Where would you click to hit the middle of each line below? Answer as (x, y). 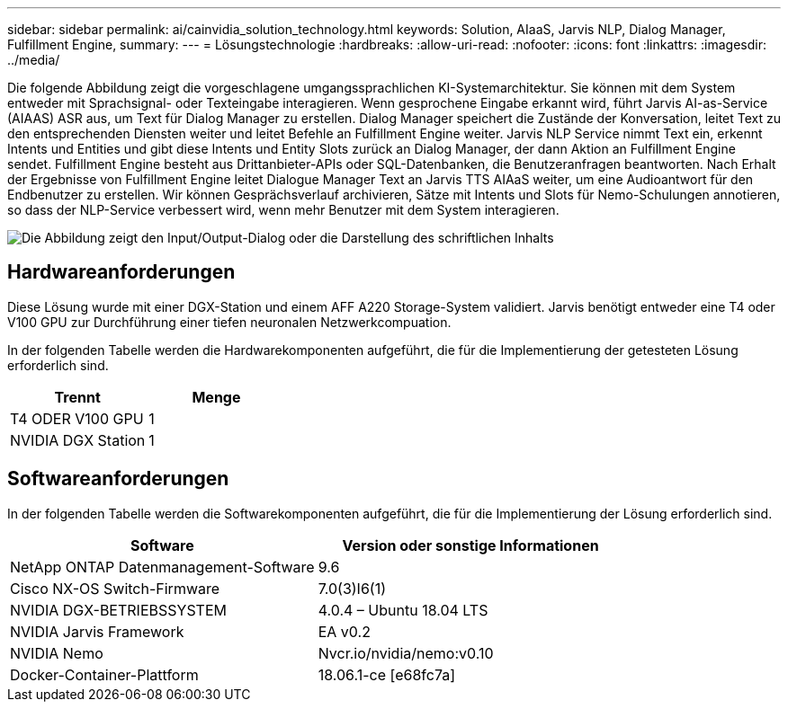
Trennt (77, 397)
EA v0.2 (344, 631)
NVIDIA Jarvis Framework (97, 631)
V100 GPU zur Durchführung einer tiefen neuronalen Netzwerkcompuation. (229, 322)
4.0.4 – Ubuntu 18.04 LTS (403, 610)
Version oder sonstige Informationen (470, 545)
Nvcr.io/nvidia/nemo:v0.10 (406, 653)
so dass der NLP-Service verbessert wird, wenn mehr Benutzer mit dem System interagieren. (283, 210)
